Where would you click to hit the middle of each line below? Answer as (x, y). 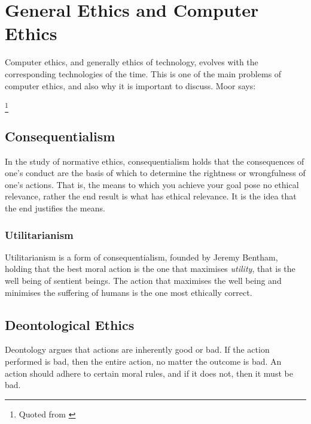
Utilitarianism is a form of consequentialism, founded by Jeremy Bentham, (141, 257)
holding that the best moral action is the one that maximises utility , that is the (150, 269)
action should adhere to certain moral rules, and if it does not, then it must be (149, 373)
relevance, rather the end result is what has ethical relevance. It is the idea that (151, 196)
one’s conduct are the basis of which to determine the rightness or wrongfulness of (155, 173)
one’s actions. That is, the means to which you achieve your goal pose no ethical (152, 184)
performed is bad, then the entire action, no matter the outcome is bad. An (143, 361)
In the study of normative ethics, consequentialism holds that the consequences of (155, 161)
